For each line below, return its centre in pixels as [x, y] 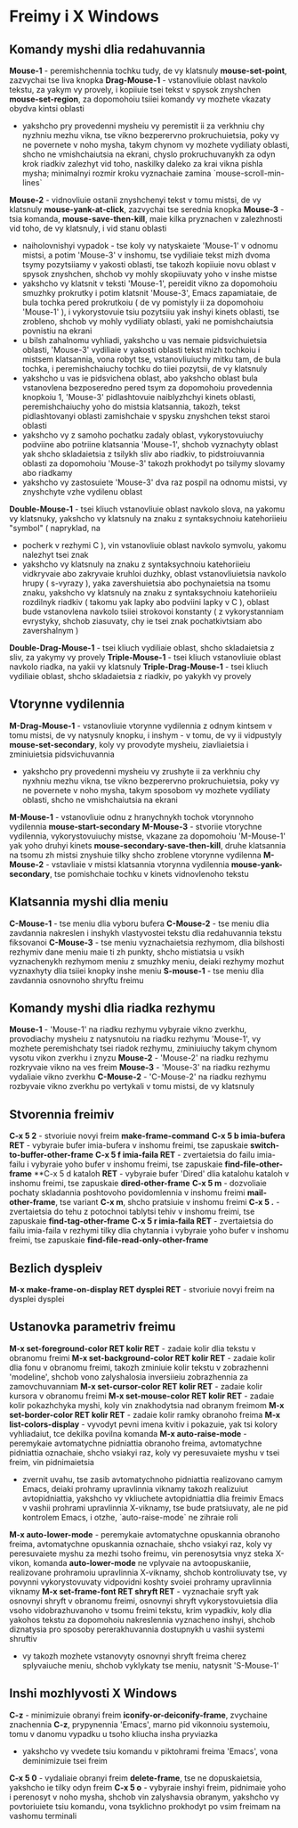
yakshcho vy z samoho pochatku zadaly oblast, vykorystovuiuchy [143, 435]
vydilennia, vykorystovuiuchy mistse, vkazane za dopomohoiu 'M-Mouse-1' [148, 836]
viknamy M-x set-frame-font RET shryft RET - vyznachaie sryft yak [134, 1591]
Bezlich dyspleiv [56, 1268]
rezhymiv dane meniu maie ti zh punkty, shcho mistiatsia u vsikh [127, 952]
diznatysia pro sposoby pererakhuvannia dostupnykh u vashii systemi [137, 1629]
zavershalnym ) [50, 631]
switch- [265, 1145]
